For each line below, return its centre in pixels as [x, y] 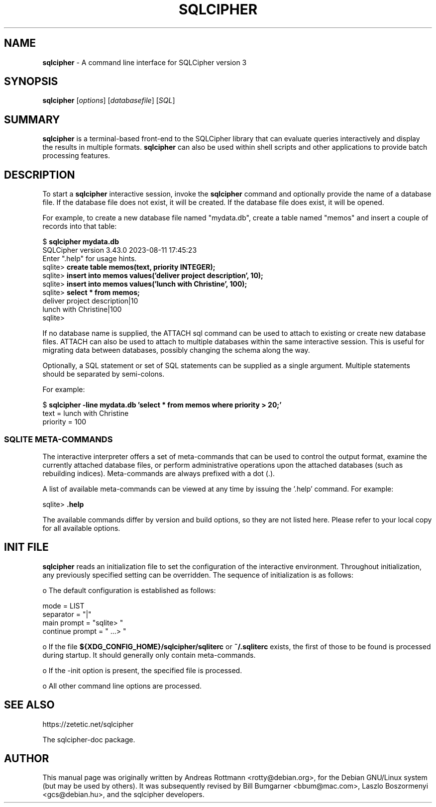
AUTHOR [27, 758]
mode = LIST [63, 605]
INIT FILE [26, 547]
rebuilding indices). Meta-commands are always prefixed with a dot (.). [159, 473]
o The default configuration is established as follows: [129, 590]
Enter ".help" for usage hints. [90, 259]
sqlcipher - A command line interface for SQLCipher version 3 [145, 62]
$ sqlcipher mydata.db [81, 242]
